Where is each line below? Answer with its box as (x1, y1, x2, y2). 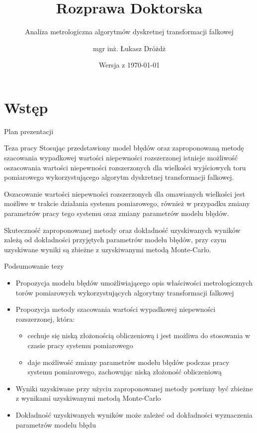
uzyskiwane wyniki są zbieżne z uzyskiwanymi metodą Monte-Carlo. (4, 244, 211, 254)
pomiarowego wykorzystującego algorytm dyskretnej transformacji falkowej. (4, 172, 234, 182)
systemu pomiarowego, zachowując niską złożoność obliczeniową (27, 366, 222, 377)
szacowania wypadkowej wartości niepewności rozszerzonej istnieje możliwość (4, 152, 238, 163)
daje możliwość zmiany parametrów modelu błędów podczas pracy (27, 357, 230, 367)
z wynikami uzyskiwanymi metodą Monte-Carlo (15, 393, 161, 403)
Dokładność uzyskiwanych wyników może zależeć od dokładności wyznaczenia (15, 409, 253, 420)
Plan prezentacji (4, 126, 54, 136)
